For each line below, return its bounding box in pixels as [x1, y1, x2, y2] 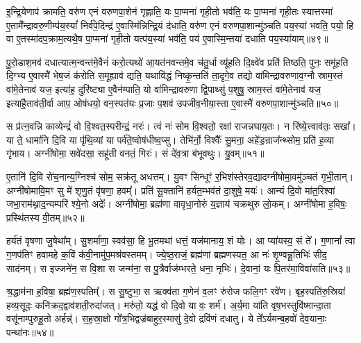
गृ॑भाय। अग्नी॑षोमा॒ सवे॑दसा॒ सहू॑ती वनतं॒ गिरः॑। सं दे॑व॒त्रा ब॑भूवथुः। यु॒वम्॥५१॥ [6, 146, 265, 160]
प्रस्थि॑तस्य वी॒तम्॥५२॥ [6, 210, 85, 224]
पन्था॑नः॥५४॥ [6, 324, 54, 339]
